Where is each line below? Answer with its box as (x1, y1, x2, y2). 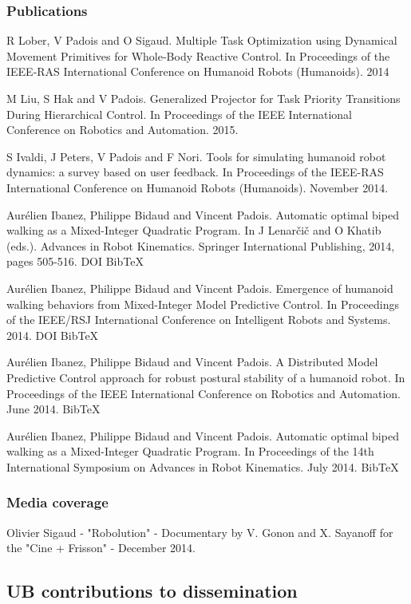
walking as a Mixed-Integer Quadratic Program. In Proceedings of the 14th (6, 443, 374, 460)
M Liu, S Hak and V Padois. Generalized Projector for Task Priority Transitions (6, 90, 401, 106)
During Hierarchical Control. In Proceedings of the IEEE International (6, 105, 353, 122)
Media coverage (6, 492, 109, 512)
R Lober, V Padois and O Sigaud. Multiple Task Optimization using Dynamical (6, 32, 397, 49)
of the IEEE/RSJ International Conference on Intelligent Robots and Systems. (6, 311, 391, 328)
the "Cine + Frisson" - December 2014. (6, 539, 196, 556)
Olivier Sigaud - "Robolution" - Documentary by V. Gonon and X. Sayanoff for (6, 523, 393, 540)
